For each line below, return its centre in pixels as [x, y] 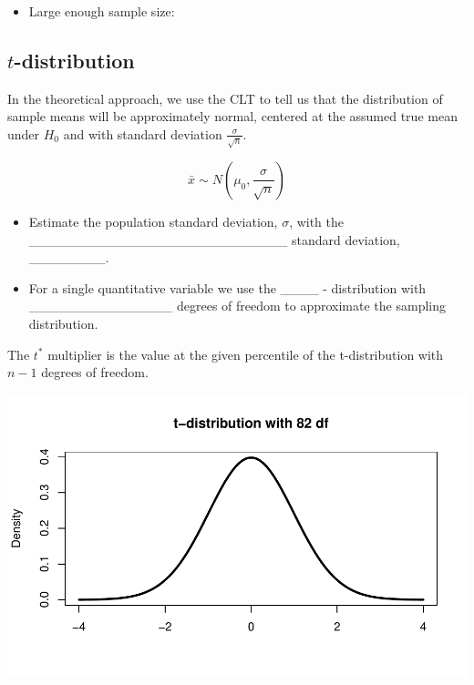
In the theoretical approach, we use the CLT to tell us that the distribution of [225, 98]
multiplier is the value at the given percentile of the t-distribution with [246, 354]
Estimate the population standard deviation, [153, 221]
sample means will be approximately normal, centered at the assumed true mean [232, 116]
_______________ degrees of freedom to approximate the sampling [237, 306]
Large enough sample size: [102, 11]
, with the [317, 221]
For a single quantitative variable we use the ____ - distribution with [227, 287]
